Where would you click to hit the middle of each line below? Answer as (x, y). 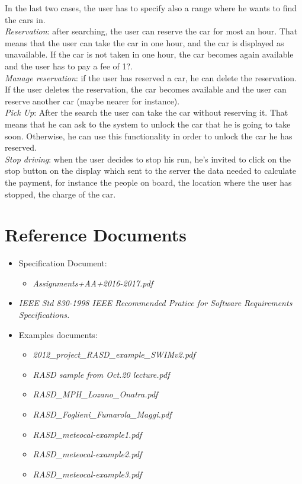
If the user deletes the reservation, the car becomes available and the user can (146, 89)
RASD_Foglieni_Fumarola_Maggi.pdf (102, 414)
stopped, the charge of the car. (60, 194)
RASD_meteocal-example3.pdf (87, 474)
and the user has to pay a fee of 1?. (69, 66)
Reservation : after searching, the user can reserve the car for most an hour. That (151, 31)
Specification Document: (63, 263)
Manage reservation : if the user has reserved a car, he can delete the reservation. (151, 77)
